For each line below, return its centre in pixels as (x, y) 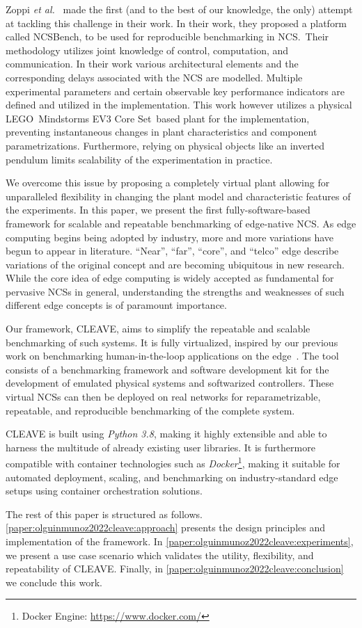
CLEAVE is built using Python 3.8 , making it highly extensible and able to (166, 434)
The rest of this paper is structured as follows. (104, 514)
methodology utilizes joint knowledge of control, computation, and (147, 50)
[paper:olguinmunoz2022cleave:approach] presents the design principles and (166, 528)
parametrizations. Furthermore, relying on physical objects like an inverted (165, 145)
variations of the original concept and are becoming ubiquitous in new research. (175, 264)
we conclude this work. (54, 582)
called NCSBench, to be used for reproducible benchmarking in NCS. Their (167, 37)
